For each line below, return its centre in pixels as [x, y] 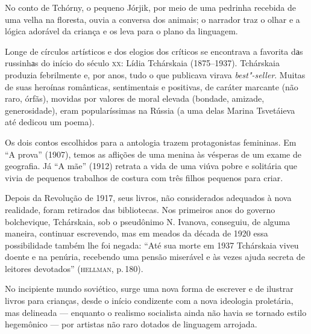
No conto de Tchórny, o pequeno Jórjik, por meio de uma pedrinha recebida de [151, 7]
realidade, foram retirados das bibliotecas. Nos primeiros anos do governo [140, 209]
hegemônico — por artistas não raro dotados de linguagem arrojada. [131, 324]
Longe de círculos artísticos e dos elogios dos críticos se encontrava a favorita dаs [154, 51]
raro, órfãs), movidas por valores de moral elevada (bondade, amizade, [135, 98]
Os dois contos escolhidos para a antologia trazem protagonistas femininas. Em [151, 142]
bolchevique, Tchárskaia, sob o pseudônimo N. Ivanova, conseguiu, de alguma [148, 221]
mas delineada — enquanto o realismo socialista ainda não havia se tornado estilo [156, 312]
